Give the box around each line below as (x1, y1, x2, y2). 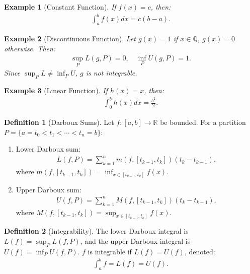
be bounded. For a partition (160, 117, 246, 127)
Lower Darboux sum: (16, 144, 81, 154)
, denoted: (184, 246, 215, 256)
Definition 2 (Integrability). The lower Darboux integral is (4, 226, 189, 236)
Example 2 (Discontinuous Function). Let (4, 33, 136, 43)
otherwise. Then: (4, 43, 56, 53)
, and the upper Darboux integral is (80, 236, 191, 246)
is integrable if (88, 246, 132, 256)
